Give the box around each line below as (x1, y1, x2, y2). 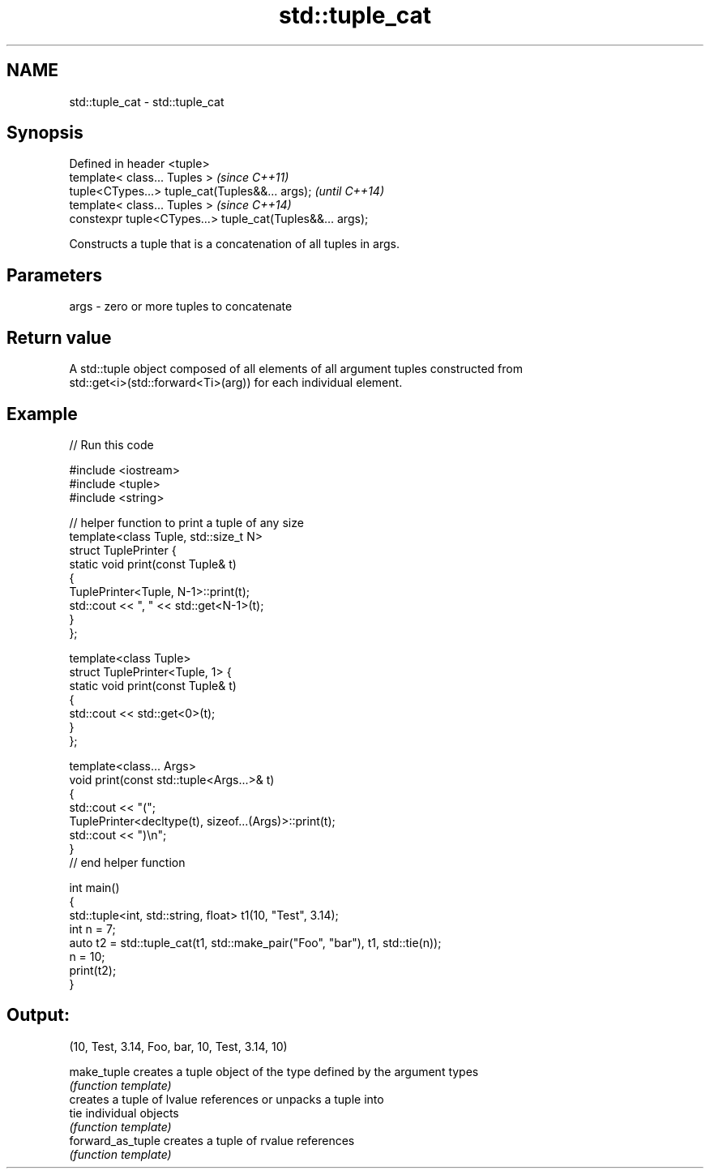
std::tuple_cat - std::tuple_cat (69, 94, 225, 109)
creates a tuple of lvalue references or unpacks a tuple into (69, 1091, 384, 1106)
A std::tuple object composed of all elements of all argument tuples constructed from (69, 362, 523, 376)
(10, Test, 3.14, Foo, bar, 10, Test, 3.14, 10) (69, 1039, 288, 1053)
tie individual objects (69, 1105, 179, 1120)
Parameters (6, 264, 102, 285)
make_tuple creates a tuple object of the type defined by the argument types (69, 1064, 479, 1079)
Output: (6, 1005, 70, 1026)
